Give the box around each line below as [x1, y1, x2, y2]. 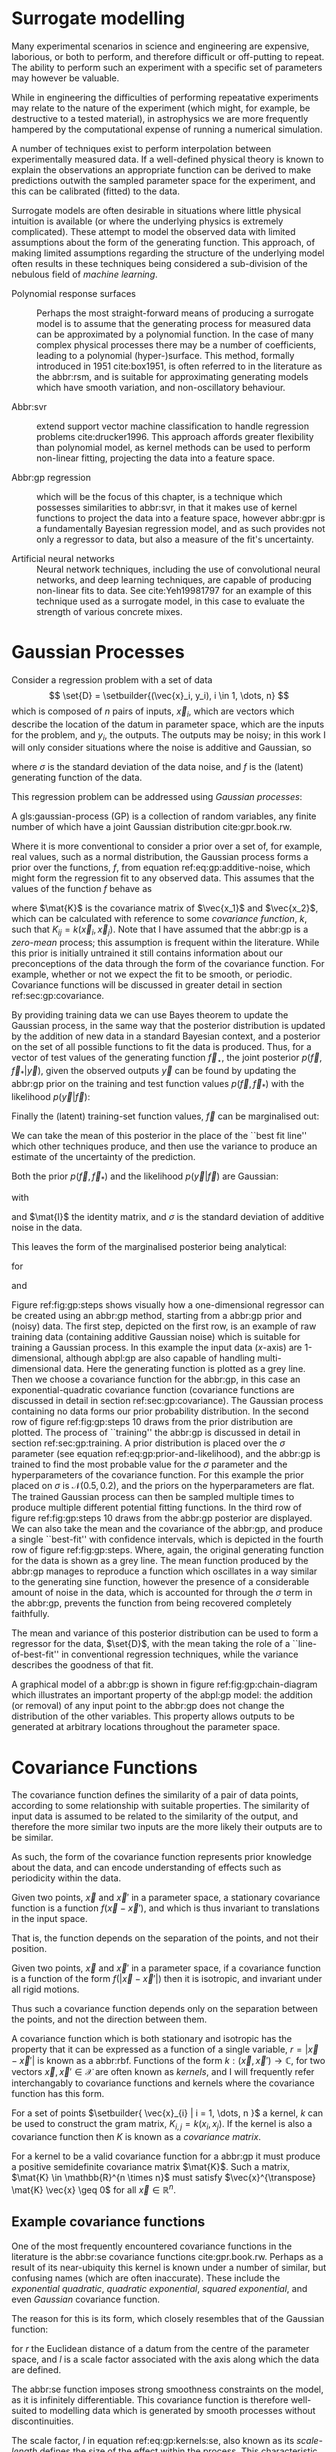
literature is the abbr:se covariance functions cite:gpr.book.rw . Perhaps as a [11, 2250, 324, 2262]
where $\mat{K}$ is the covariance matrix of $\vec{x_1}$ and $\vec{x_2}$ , [11, 902, 319, 914]
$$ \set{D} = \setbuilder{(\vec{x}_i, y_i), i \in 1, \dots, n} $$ [49, 689, 289, 701]
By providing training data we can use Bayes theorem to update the [11, 1009, 289, 1021]
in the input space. [11, 1913, 88, 1925]
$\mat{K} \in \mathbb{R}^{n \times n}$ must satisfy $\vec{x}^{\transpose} [11, 2172, 317, 2184]
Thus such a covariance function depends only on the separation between [11, 2003, 318, 2015]
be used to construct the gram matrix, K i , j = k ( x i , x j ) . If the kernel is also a [11, 2118, 313, 2132]
